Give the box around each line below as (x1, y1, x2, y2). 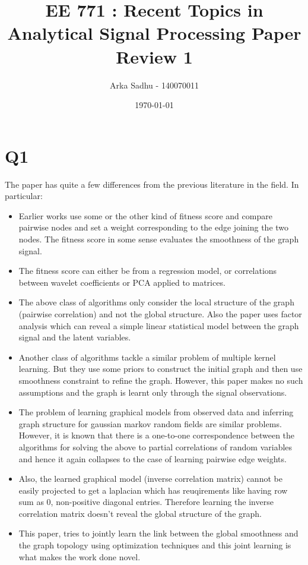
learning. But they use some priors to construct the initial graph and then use (18, 362, 303, 375)
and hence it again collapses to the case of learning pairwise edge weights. (18, 452, 287, 465)
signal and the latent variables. (18, 331, 131, 343)
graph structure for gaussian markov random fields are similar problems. (18, 417, 282, 430)
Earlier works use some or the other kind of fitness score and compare (18, 209, 272, 222)
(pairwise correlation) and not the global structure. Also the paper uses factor (18, 307, 302, 320)
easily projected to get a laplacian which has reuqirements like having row (18, 484, 288, 496)
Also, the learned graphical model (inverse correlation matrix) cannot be (18, 472, 282, 485)
